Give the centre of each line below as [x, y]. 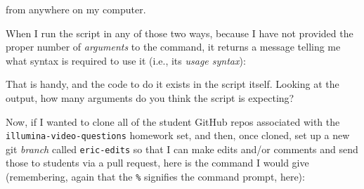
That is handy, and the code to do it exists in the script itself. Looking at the [173, 84]
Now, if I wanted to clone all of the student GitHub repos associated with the [173, 121]
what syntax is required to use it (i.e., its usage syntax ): [126, 60]
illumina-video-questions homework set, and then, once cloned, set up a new [178, 135]
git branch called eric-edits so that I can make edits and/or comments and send [182, 149]
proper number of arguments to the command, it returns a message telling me [173, 47]
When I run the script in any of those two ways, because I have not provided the [180, 33]
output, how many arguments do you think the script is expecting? [150, 97]
